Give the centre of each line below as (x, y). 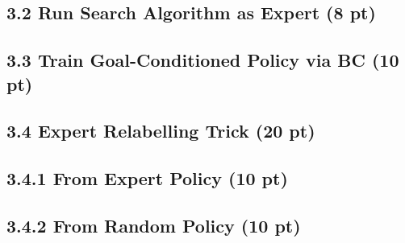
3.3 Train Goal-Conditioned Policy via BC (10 (203, 60)
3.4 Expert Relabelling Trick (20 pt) (161, 131)
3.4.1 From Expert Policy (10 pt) (147, 178)
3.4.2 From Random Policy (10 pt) (154, 225)
